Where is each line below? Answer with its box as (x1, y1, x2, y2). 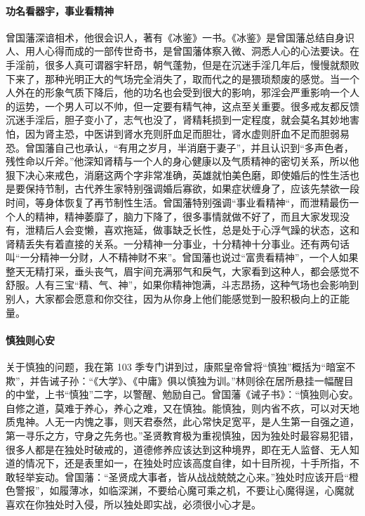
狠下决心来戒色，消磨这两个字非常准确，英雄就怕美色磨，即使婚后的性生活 (6, 167, 350, 182)
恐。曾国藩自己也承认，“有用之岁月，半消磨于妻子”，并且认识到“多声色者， (6, 140, 354, 154)
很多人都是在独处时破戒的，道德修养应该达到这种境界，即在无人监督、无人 (6, 442, 350, 456)
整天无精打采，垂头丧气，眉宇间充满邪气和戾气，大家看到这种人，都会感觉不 (6, 263, 359, 278)
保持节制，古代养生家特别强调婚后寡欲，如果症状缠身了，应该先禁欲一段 (25, 181, 359, 196)
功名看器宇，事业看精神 (6, 3, 114, 18)
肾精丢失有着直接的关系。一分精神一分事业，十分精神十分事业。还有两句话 (6, 236, 350, 251)
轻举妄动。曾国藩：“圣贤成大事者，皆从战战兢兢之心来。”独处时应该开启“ (15, 469, 349, 484)
